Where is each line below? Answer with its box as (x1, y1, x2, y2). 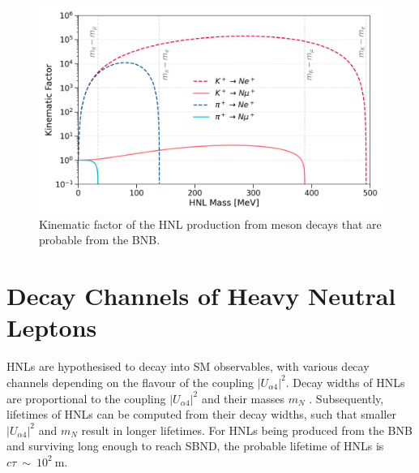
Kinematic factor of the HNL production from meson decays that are (39, 215, 382, 232)
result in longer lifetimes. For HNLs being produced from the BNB (81, 421, 413, 438)
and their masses (201, 389, 285, 406)
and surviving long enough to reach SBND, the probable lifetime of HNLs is (6, 437, 384, 454)
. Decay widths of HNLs (285, 373, 405, 390)
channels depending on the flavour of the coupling (6, 373, 254, 390)
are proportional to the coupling (6, 389, 166, 406)
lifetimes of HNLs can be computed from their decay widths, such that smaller (6, 406, 396, 423)
